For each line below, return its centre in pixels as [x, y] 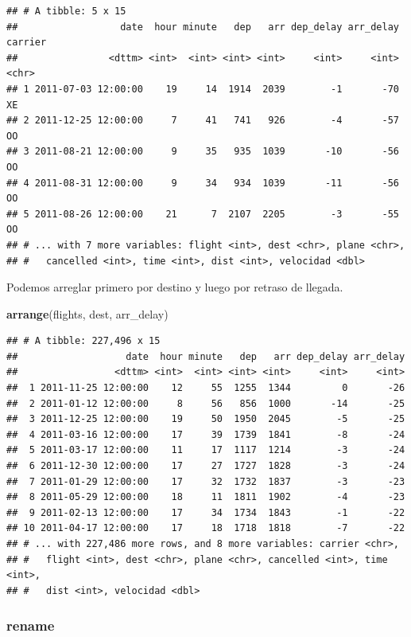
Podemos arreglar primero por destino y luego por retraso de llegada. [175, 287]
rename [31, 625]
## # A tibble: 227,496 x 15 [83, 341]
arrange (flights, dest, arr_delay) [87, 313]
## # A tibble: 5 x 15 [66, 11]
